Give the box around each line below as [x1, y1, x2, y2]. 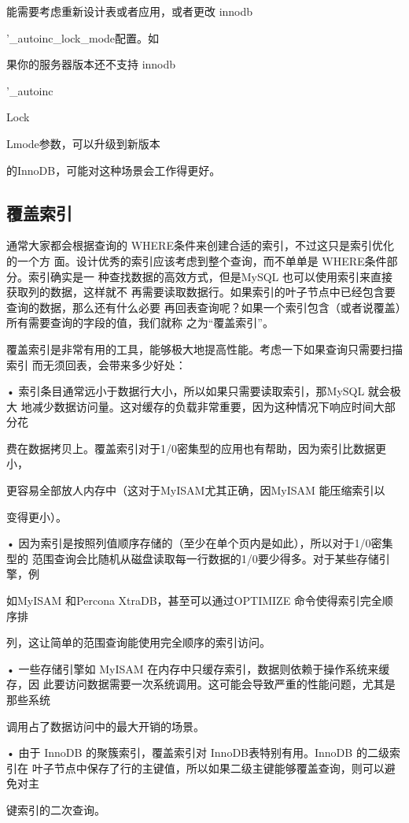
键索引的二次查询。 [6, 801, 105, 817]
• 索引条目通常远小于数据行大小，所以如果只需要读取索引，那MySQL [6, 383, 365, 399]
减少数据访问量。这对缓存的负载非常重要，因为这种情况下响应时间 [31, 398, 374, 414]
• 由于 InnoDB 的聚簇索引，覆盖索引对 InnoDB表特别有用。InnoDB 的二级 [6, 744, 389, 761]
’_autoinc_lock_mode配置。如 [6, 29, 160, 46]
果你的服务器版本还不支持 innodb [6, 56, 176, 72]
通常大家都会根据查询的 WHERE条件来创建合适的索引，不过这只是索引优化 [6, 237, 394, 254]
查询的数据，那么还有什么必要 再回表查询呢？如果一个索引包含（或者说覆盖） [6, 298, 401, 315]
